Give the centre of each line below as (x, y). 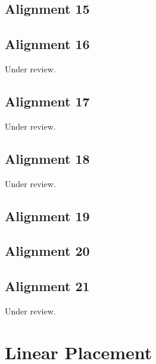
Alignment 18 (47, 158)
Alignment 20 (47, 251)
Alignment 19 (47, 215)
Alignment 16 (47, 44)
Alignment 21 (47, 286)
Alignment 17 (47, 101)
